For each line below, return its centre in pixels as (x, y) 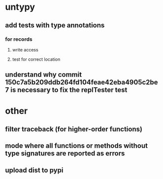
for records (19, 39)
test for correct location (36, 59)
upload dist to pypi (34, 170)
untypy (20, 7)
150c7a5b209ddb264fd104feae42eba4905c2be (82, 82)
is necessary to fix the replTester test (69, 90)
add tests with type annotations (55, 25)
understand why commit (44, 75)
